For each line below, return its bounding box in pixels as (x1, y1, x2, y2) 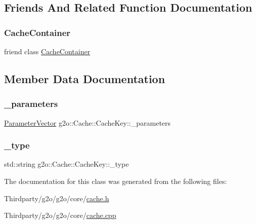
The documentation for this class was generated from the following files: (4, 176, 227, 186)
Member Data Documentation (4, 70, 165, 86)
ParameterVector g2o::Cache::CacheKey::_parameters (4, 117, 171, 128)
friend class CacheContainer (4, 46, 91, 56)
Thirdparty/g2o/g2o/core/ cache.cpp (4, 210, 116, 220)
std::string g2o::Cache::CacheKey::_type (4, 159, 129, 169)
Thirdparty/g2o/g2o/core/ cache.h (4, 193, 109, 203)
